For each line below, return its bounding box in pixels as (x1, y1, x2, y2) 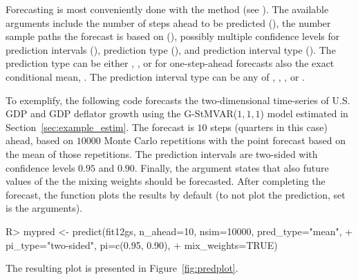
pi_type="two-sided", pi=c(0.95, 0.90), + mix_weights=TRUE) (6, 237, 278, 252)
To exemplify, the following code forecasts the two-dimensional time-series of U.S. (6, 92, 350, 107)
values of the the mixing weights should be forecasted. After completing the (6, 174, 326, 188)
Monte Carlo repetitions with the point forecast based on (104, 133, 346, 148)
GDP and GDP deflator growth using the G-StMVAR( (6, 106, 238, 121)
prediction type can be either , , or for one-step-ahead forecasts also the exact (6, 56, 335, 70)
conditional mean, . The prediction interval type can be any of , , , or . (6, 69, 305, 83)
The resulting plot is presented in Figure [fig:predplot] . (6, 261, 238, 275)
